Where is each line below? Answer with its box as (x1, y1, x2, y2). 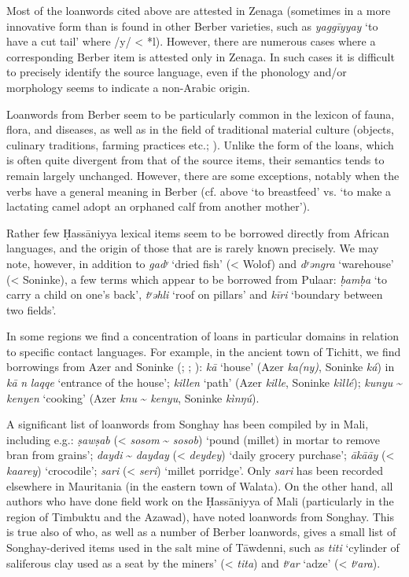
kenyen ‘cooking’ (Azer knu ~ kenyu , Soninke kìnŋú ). (6, 389, 260, 406)
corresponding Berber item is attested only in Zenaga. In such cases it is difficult (6, 48, 395, 64)
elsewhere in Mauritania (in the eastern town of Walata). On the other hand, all (6, 477, 393, 494)
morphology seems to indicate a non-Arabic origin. (6, 79, 250, 95)
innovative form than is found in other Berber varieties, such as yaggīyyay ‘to (6, 17, 378, 34)
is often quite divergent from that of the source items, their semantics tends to (6, 152, 385, 168)
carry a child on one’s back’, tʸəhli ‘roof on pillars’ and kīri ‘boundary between (6, 286, 383, 303)
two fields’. (6, 301, 57, 318)
